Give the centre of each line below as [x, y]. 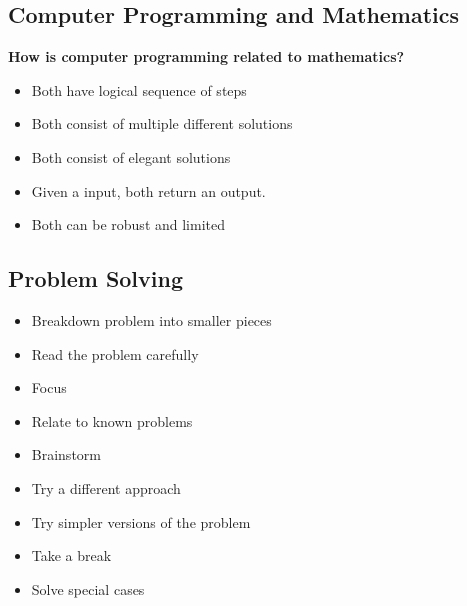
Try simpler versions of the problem [141, 521]
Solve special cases [88, 588]
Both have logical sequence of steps [139, 89]
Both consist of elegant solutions [131, 156]
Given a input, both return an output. [148, 190]
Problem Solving [96, 278]
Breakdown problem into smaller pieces [151, 319]
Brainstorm [66, 454]
